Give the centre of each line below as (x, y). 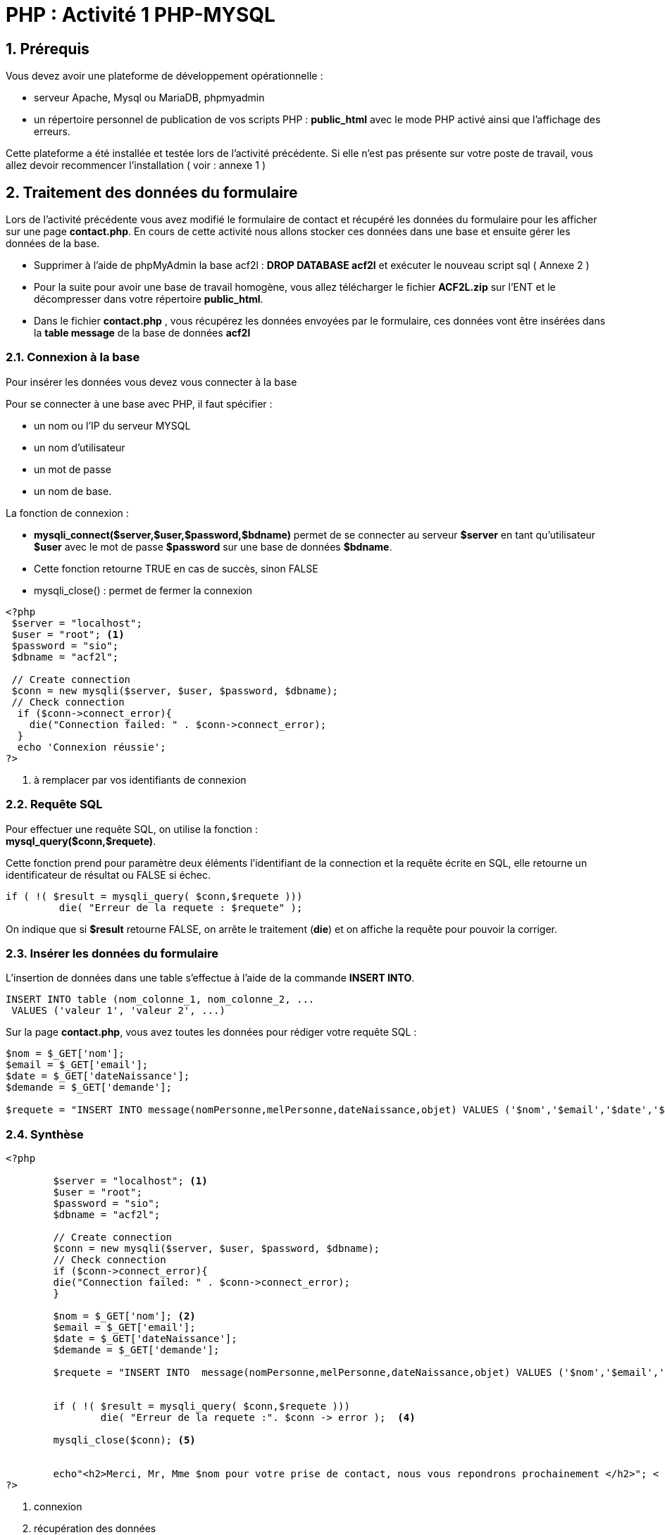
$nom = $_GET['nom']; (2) (124, 1316)
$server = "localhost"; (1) (130, 1181)
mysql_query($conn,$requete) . (81, 841)
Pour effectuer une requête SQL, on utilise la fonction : (132, 829)
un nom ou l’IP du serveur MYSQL (112, 425)
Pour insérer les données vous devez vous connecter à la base (151, 382)
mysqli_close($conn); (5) (124, 1440)
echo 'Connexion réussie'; (92, 747)
